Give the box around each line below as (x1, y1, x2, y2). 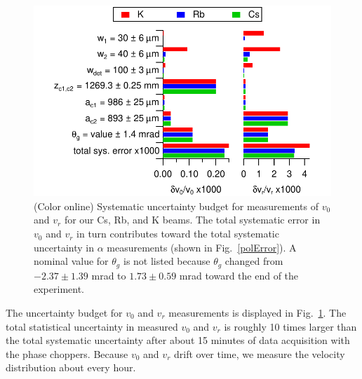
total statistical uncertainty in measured (6, 319, 178, 333)
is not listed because (123, 254, 210, 268)
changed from (224, 254, 283, 268)
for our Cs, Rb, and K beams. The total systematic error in (64, 212, 321, 227)
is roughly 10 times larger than (224, 319, 357, 333)
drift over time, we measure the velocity (173, 346, 345, 361)
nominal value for (34, 254, 109, 268)
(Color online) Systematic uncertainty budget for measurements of (34, 198, 319, 213)
